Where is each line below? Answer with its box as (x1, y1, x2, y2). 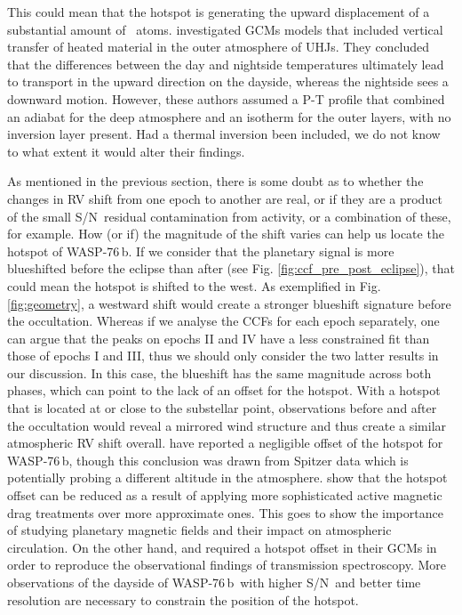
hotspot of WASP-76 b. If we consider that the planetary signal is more (7, 241, 394, 260)
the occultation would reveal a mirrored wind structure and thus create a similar (7, 416, 447, 434)
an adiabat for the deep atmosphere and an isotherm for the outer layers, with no (7, 107, 451, 125)
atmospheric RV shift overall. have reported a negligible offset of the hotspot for (7, 433, 443, 452)
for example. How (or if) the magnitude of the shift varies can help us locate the (7, 224, 444, 243)
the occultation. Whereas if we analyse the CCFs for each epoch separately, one (7, 312, 440, 330)
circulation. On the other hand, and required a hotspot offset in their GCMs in (7, 538, 437, 556)
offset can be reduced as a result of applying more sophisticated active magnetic (7, 486, 442, 505)
